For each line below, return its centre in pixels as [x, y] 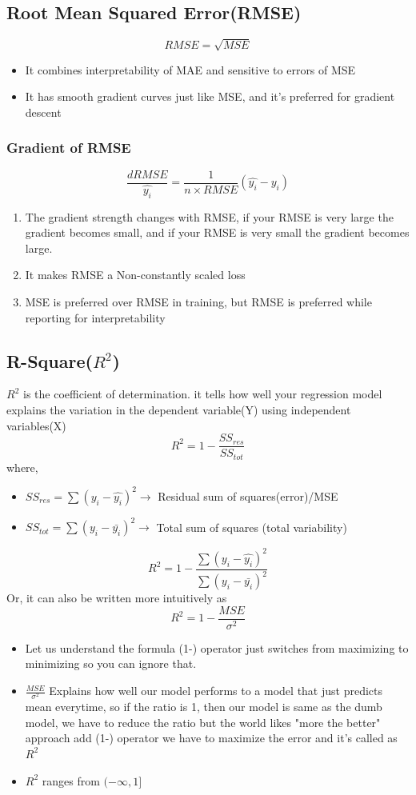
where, [22, 467]
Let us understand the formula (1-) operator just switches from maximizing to [217, 647]
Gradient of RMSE [69, 148]
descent [43, 112]
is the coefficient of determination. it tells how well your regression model [202, 394]
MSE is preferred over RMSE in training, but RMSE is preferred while [198, 302]
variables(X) [36, 425]
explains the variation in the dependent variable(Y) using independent [179, 410]
